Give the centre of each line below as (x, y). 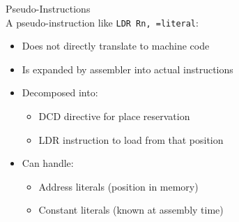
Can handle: (48, 163)
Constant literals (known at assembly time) (131, 210)
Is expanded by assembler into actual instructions (128, 69)
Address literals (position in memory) (118, 186)
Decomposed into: (60, 92)
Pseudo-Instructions (48, 8)
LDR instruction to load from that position (131, 139)
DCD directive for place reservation (114, 116)
